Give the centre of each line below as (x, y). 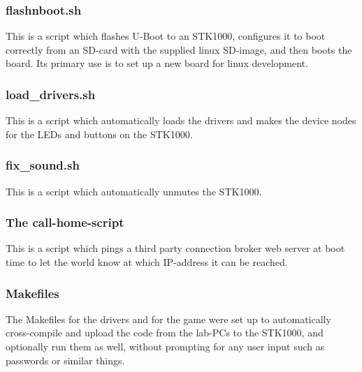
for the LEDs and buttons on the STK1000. (99, 134)
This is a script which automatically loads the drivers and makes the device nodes (181, 120)
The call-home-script (65, 222)
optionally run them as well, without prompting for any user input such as (165, 347)
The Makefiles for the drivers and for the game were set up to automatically (168, 319)
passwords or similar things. (65, 360)
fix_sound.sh (43, 165)
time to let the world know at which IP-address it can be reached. (147, 262)
